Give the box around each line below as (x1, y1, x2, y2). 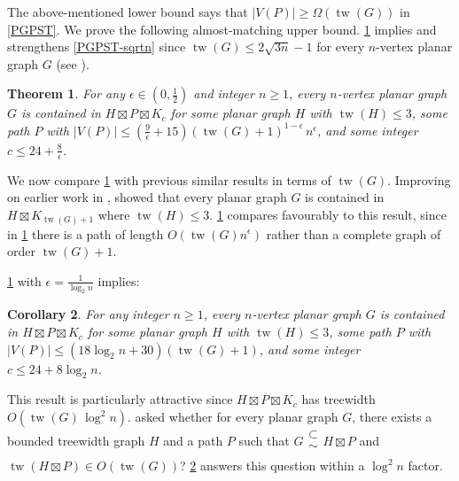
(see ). (56, 54, 89, 73)
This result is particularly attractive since (7, 390, 233, 408)
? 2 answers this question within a (180, 456, 365, 475)
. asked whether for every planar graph (128, 407, 338, 426)
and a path (163, 431, 223, 450)
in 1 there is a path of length (7, 224, 164, 243)
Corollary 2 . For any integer (7, 305, 169, 323)
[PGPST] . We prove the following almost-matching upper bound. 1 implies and (7, 19, 437, 38)
